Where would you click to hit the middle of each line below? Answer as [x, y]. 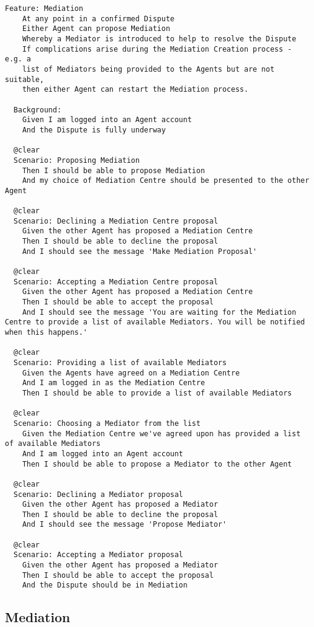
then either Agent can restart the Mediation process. [135, 90]
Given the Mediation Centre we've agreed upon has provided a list [161, 433]
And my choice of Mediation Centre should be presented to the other [166, 181]
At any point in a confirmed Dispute [98, 19]
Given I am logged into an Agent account [107, 120]
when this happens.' [46, 332]
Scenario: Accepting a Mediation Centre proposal [116, 282]
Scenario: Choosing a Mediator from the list [107, 423]
